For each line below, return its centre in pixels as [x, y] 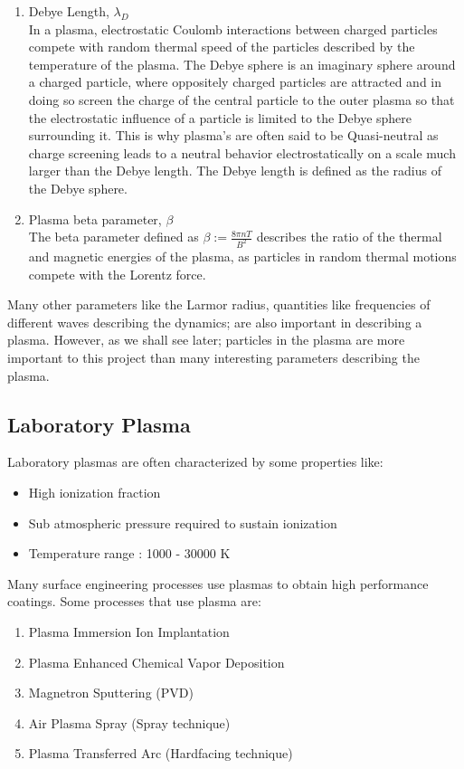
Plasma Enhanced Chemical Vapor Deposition [156, 662]
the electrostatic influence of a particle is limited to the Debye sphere [220, 117]
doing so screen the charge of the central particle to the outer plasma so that [241, 99]
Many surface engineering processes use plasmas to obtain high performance [218, 583]
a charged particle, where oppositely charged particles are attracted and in [235, 82]
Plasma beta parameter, [95, 218]
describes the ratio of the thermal [349, 237]
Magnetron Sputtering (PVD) [111, 693]
